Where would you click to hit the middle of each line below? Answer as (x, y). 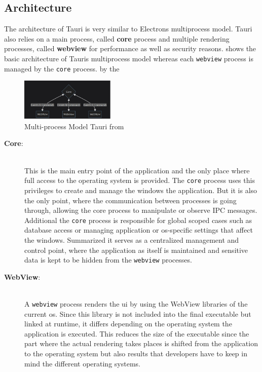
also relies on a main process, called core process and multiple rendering (117, 38)
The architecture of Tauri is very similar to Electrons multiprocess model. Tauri (128, 29)
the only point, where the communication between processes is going (130, 200)
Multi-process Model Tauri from (74, 126)
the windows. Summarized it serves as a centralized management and (132, 239)
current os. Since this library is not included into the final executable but (138, 313)
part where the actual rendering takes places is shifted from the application (141, 343)
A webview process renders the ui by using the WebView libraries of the (136, 303)
